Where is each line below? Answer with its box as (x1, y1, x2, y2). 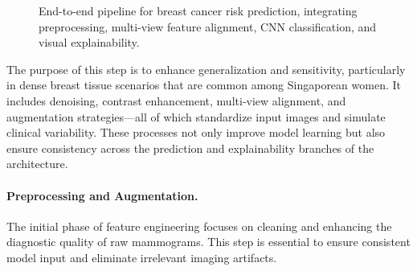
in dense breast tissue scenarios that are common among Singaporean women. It (6, 76, 401, 93)
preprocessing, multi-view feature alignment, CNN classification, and (39, 18, 377, 35)
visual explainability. (39, 34, 140, 51)
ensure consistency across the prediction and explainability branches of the (6, 139, 374, 156)
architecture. (6, 155, 68, 172)
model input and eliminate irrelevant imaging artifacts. (6, 248, 277, 265)
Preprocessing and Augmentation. (6, 187, 198, 203)
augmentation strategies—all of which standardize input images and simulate (6, 108, 386, 125)
